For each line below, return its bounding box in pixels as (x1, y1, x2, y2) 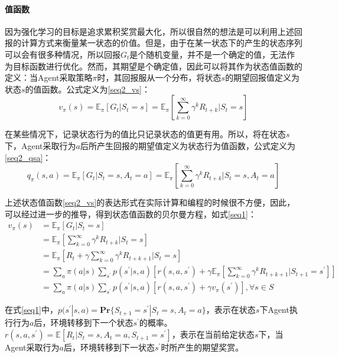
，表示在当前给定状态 (171, 328, 255, 341)
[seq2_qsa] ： (5, 151, 51, 163)
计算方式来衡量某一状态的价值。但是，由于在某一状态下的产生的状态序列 (21, 37, 302, 49)
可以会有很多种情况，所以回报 (5, 48, 120, 60)
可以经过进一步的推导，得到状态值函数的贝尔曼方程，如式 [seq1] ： (5, 207, 256, 220)
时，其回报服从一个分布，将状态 (97, 71, 221, 84)
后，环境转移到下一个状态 (34, 316, 133, 329)
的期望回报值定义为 (225, 71, 300, 84)
